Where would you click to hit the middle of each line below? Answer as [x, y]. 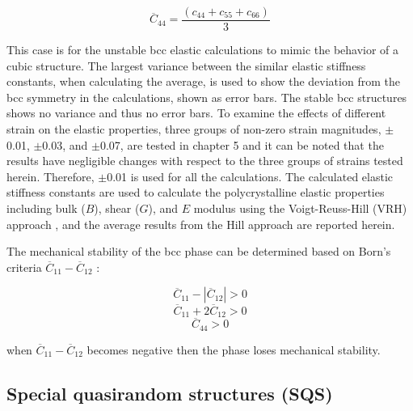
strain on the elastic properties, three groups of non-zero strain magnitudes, [194, 129]
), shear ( [117, 208]
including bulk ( [46, 208]
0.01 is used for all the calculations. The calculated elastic [250, 176]
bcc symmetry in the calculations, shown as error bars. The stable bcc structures [207, 97]
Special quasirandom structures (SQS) [170, 393]
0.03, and [65, 144]
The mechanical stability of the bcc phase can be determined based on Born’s [199, 251]
